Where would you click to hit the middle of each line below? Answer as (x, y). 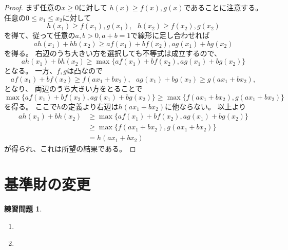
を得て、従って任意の (40, 35)
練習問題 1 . (23, 208)
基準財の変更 (47, 184)
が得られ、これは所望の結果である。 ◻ (70, 149)
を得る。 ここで (31, 106)
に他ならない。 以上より (205, 106)
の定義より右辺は (90, 106)
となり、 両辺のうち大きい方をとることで (73, 88)
